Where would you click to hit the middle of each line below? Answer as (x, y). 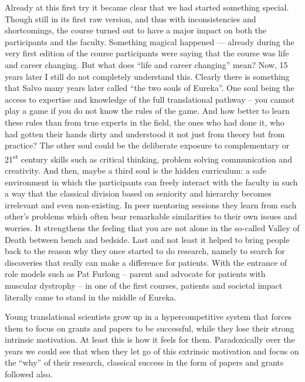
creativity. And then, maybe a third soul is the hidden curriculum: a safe (135, 170)
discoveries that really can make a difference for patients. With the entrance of (146, 262)
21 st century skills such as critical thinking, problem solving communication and (148, 158)
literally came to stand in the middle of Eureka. (91, 297)
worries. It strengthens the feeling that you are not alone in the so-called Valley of (152, 227)
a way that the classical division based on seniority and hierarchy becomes (138, 193)
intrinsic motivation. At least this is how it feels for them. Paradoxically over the (150, 339)
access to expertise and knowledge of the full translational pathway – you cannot (150, 99)
